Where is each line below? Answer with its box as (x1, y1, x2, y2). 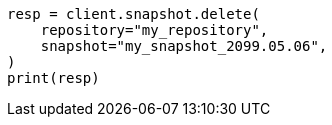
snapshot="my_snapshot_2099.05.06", (40, 38, 328, 54)
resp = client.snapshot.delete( (7, 6, 260, 22)
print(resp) (7, 70, 100, 86)
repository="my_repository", (40, 22, 269, 38)
